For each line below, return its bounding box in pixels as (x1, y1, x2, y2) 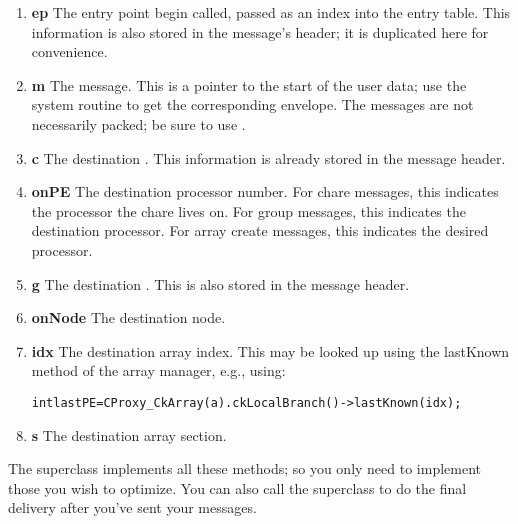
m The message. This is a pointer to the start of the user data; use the (31, 74, 467, 95)
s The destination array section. (31, 424, 227, 445)
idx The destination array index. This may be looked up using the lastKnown (31, 340, 510, 361)
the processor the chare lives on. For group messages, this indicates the (31, 200, 466, 221)
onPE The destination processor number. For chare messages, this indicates (31, 181, 499, 202)
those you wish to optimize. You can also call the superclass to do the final (8, 477, 467, 498)
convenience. (31, 41, 108, 62)
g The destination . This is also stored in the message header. (31, 273, 410, 294)
